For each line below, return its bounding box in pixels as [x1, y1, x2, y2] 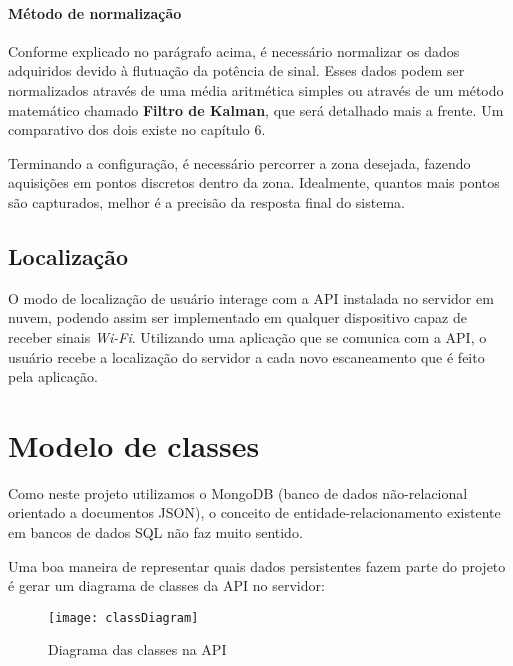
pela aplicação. [8, 366, 98, 387]
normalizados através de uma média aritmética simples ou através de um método [8, 79, 504, 100]
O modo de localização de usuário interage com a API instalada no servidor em [8, 287, 494, 308]
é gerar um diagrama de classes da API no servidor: [8, 575, 325, 596]
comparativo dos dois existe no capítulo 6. [8, 119, 266, 140]
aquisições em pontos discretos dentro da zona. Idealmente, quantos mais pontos [8, 172, 500, 193]
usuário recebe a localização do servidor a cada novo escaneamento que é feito [8, 346, 485, 367]
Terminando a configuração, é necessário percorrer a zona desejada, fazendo [8, 152, 471, 173]
